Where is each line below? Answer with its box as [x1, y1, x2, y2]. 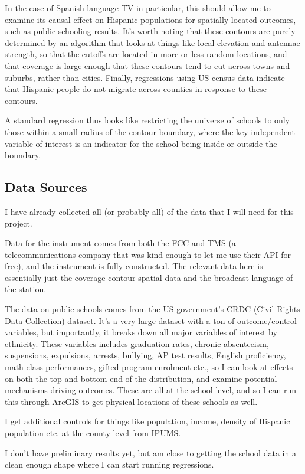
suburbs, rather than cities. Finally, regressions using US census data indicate [5, 71, 285, 83]
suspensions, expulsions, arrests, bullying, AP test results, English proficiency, [5, 349, 286, 361]
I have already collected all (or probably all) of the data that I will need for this [5, 205, 294, 217]
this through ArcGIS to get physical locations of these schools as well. [5, 395, 258, 407]
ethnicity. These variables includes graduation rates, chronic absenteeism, [5, 337, 269, 349]
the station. [5, 283, 47, 295]
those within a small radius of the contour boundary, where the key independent [5, 125, 295, 138]
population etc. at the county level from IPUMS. [5, 427, 181, 439]
